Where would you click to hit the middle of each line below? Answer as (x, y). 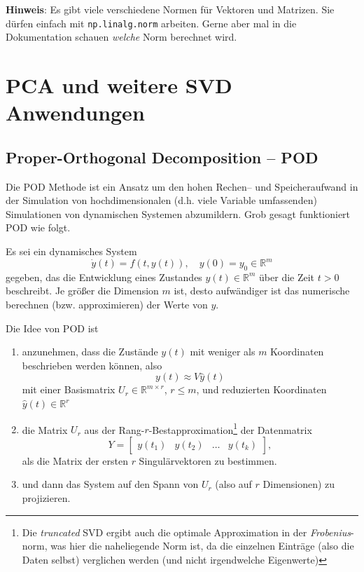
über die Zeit (287, 277)
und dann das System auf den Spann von (110, 484)
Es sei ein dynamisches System (71, 251)
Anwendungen (75, 113)
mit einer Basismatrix (69, 389)
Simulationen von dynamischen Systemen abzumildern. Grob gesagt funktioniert (178, 213)
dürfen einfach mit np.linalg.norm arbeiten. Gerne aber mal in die (151, 23)
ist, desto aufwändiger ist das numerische (262, 291)
